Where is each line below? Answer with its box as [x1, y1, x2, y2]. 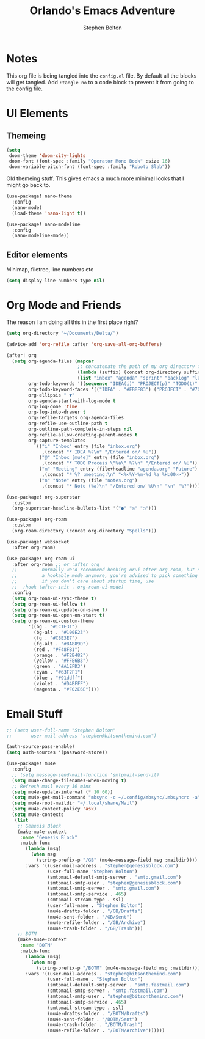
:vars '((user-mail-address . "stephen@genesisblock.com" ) [25, 862, 179, 868]
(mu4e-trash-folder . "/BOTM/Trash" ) [47, 1022, 143, 1028]
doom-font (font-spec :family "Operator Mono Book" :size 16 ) [9, 158, 171, 164]
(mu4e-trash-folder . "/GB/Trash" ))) [47, 925, 143, 931]
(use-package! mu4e [6, 760, 56, 767]
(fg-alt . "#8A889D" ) [33, 641, 88, 647]
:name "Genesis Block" [20, 834, 78, 840]
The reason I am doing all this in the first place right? [6, 318, 138, 326]
